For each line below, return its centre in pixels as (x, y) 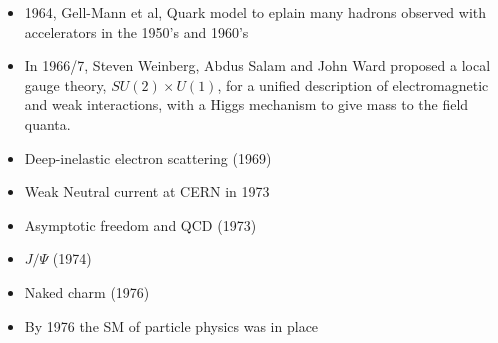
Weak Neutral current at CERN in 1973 (147, 191)
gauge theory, (65, 84)
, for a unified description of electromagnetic (353, 84)
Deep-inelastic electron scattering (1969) (148, 157)
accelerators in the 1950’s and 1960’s (136, 31)
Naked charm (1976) (87, 291)
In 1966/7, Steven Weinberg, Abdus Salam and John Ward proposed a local (257, 65)
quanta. (47, 123)
